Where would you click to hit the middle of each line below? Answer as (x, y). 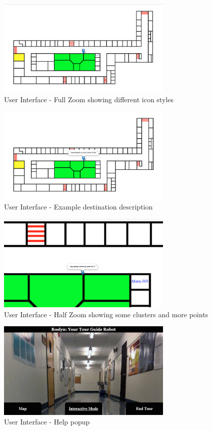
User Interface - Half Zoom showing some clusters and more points (106, 314)
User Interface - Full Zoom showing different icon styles (89, 99)
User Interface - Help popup (47, 422)
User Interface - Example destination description (78, 207)
